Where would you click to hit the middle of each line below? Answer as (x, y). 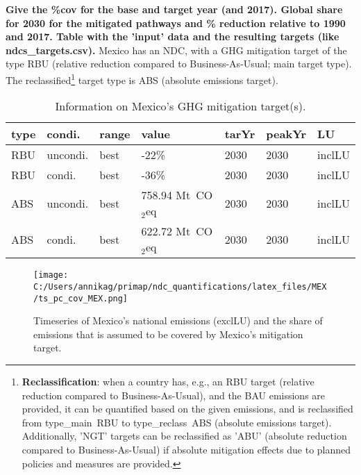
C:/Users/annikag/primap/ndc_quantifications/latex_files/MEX (180, 286)
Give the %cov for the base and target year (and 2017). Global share (174, 9)
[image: (51, 275)
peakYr (286, 134)
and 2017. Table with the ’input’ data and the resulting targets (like (173, 36)
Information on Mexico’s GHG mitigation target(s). (180, 106)
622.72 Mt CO (177, 231)
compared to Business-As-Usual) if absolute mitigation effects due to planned (186, 449)
